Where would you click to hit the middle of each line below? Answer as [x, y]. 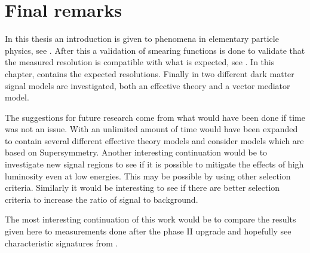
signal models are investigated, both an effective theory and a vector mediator [148, 85]
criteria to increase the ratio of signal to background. [102, 199]
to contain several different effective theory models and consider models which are [154, 140]
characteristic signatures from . [62, 243]
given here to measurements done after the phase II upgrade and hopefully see [148, 231]
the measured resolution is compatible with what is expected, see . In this [140, 62]
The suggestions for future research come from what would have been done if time [155, 117]
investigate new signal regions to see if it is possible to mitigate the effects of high [154, 164]
